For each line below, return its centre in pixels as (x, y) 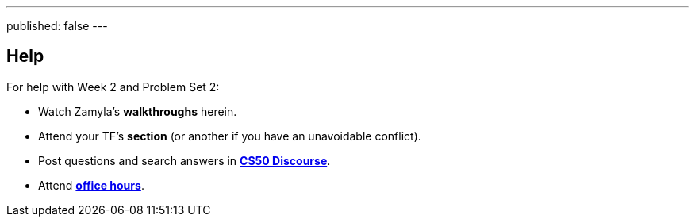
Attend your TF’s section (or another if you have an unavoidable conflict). (230, 136)
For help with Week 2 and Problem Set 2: (113, 87)
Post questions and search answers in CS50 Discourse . (184, 160)
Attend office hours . (91, 185)
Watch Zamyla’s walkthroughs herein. (138, 111)
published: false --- (57, 26)
